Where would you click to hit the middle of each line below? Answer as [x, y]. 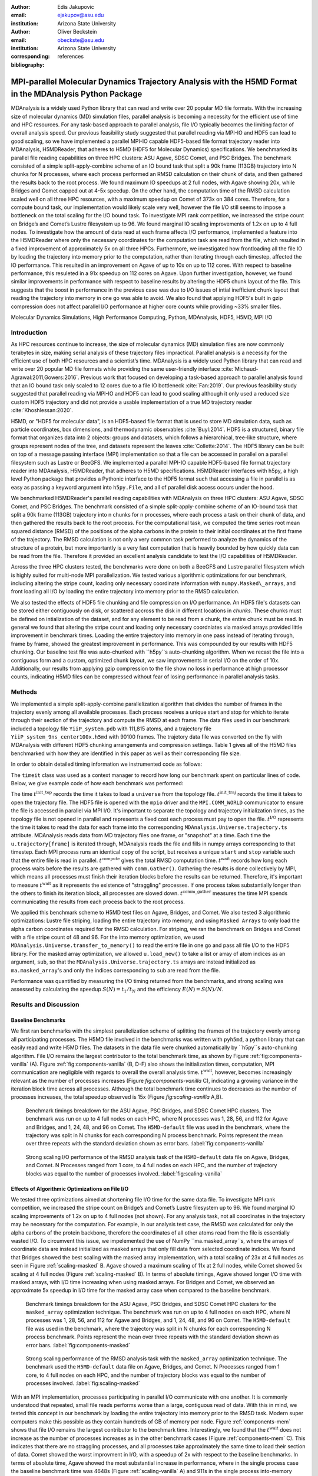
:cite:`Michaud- [240, 369]
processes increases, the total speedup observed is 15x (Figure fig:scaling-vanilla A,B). [117, 1097]
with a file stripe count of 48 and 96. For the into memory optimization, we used [107, 937]
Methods [24, 692]
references [71, 57]
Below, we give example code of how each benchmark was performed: [97, 783]
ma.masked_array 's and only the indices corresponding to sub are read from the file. [115, 970]
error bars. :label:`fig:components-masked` [78, 1345]
